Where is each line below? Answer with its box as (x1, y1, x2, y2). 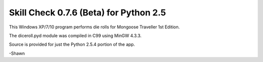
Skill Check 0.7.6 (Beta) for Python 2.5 (9, 7, 167, 18)
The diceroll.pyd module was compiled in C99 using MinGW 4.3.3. (9, 33, 142, 38)
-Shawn (9, 50, 25, 56)
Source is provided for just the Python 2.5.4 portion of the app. (9, 41, 135, 48)
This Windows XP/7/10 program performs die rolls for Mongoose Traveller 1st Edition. (9, 24, 180, 30)
